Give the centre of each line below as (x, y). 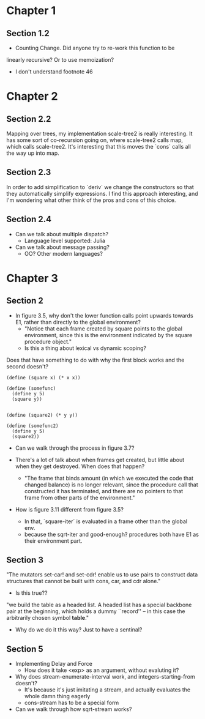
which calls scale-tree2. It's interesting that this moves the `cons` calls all (99, 147)
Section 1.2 (28, 33)
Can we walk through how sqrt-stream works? (73, 709)
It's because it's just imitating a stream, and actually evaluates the (107, 690)
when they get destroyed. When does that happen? (80, 466)
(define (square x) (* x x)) (43, 378)
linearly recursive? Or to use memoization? (60, 60)
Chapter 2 (32, 96)
